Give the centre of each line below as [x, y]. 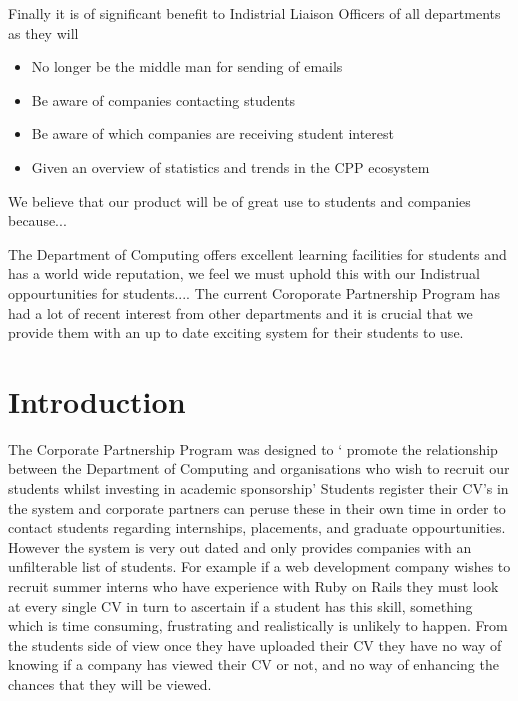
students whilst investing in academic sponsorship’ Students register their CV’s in [258, 488]
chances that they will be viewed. [110, 683]
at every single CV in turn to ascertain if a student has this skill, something [240, 605]
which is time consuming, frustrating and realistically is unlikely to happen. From [258, 625]
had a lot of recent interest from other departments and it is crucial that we [240, 312]
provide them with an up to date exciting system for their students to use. [236, 332]
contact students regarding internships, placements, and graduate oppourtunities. [257, 527]
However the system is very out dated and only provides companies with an [240, 546]
